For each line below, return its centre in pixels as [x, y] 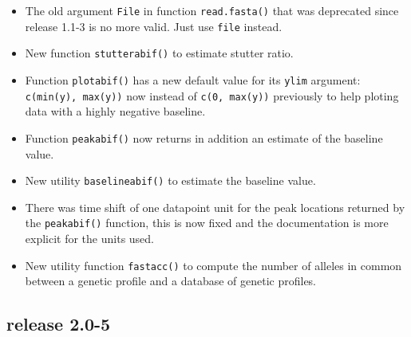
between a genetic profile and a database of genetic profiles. [171, 281]
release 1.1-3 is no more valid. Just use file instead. [154, 26]
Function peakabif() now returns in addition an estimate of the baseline [204, 137]
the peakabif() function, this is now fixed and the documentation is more [207, 223]
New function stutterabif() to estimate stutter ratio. [159, 53]
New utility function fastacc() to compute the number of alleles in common [213, 265]
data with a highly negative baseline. [115, 111]
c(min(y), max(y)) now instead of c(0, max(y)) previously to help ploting [212, 95]
